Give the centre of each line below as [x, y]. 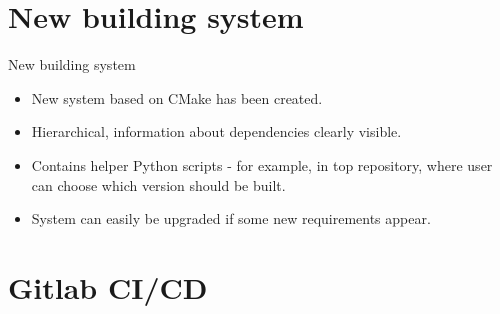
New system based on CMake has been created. [177, 97]
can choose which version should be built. [158, 184]
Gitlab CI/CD [108, 286]
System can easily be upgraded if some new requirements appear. [231, 218]
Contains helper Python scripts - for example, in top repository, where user [262, 164]
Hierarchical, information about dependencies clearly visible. [216, 131]
